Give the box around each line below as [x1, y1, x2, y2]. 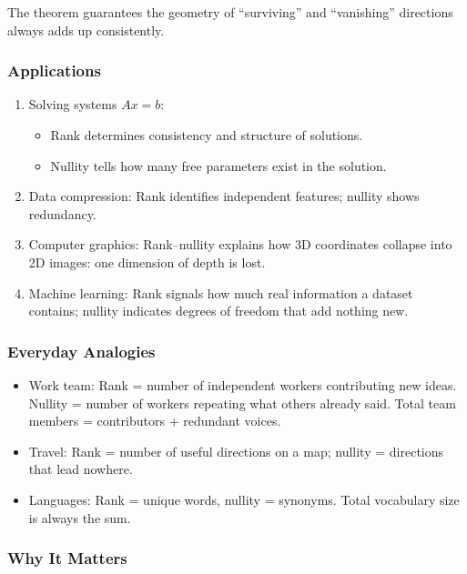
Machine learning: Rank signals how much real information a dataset [28, 283, 413, 302]
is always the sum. [28, 508, 131, 527]
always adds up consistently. [7, 20, 165, 39]
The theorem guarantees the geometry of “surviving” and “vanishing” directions [7, 3, 453, 21]
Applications [7, 59, 101, 82]
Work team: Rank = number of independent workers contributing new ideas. [28, 375, 457, 394]
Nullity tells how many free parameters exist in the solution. [50, 156, 387, 175]
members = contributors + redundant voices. [28, 411, 281, 430]
